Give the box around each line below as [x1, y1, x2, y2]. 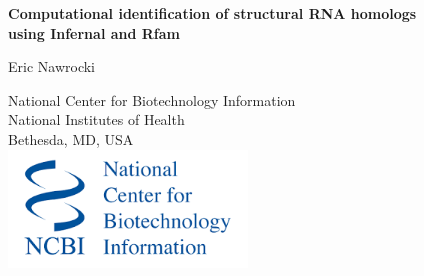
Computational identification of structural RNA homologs [8, 3, 417, 23]
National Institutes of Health [8, 109, 185, 130]
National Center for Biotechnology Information [8, 89, 296, 110]
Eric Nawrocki [8, 56, 95, 77]
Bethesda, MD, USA [8, 128, 134, 149]
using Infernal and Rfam [8, 22, 181, 43]
